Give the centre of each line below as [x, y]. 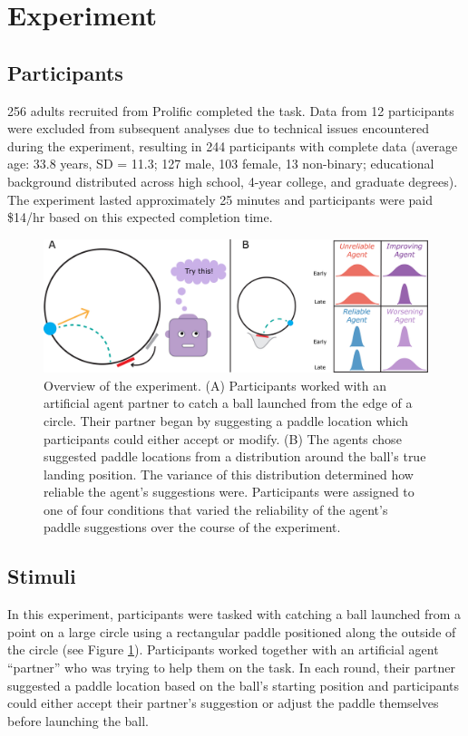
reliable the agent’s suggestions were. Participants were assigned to [229, 492]
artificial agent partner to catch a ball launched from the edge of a [228, 403]
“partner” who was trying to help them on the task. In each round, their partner [231, 668]
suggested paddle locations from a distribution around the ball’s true [235, 456]
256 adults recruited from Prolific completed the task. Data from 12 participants [231, 110]
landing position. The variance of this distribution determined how [229, 474]
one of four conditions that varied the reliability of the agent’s [216, 509]
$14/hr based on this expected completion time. [140, 217]
